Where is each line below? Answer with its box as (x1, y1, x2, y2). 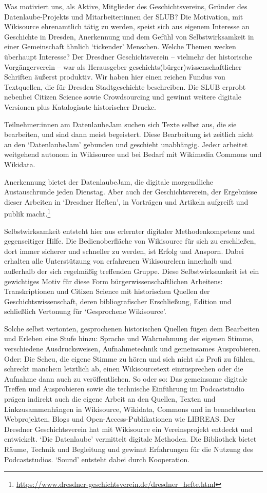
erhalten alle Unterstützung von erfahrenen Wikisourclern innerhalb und (4, 255, 232, 266)
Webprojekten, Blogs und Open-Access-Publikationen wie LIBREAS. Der (4, 413, 235, 424)
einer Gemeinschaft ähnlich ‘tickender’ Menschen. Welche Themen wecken (4, 41, 236, 52)
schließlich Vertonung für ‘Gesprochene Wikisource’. (4, 306, 166, 317)
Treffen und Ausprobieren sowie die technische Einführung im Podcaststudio (4, 383, 244, 394)
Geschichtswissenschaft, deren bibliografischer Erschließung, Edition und (4, 295, 232, 306)
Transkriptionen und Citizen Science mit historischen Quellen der (4, 286, 210, 297)
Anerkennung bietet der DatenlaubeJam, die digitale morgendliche (4, 176, 213, 187)
